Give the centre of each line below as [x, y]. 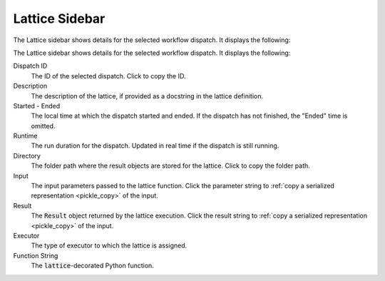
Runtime [25, 136]
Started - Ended [37, 106]
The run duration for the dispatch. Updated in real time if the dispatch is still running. [155, 145]
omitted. [43, 126]
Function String [36, 255]
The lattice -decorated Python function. [93, 266]
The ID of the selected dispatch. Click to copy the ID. [108, 76]
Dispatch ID [30, 66]
